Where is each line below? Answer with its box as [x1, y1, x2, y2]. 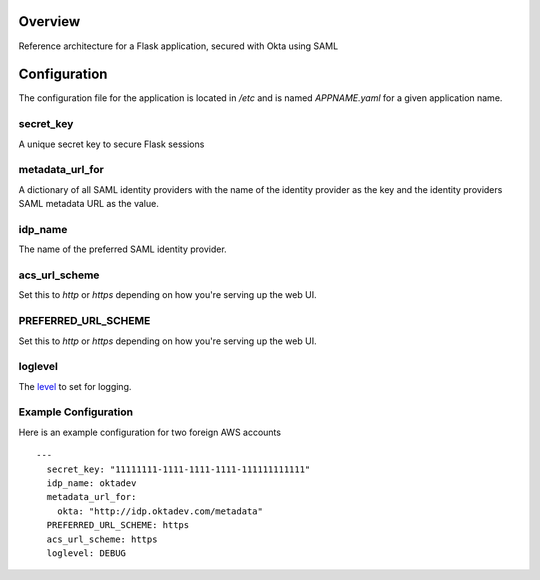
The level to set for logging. [18, 380, 132, 392]
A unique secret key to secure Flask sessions [18, 138, 205, 150]
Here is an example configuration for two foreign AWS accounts [18, 426, 282, 438]
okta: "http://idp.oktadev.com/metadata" [56, 505, 264, 517]
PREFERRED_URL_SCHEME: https [46, 520, 190, 531]
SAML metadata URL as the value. [18, 198, 159, 210]
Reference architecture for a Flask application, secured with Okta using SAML [18, 40, 339, 52]
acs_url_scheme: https [46, 533, 158, 545]
